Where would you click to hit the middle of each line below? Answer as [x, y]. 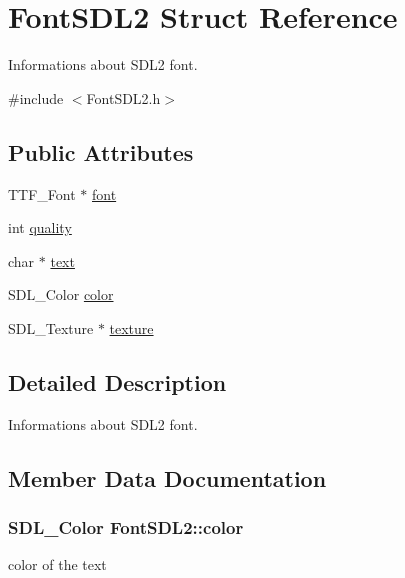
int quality [40, 227]
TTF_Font [42, 193]
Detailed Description [117, 381]
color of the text [57, 564]
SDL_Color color [61, 294]
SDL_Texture [51, 327]
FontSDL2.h [123, 97]
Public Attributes [101, 151]
